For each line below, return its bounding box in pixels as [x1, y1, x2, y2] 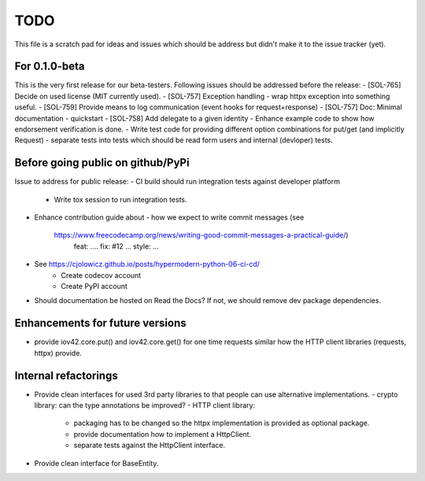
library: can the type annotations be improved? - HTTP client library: [34, 401, 256, 410]
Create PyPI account [61, 282, 128, 291]
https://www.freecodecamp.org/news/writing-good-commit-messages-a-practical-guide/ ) [54, 231, 349, 240]
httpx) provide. [34, 348, 83, 357]
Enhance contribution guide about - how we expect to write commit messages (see [34, 213, 305, 222]
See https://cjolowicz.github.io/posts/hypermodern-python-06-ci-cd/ [34, 260, 260, 269]
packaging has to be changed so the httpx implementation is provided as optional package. [73, 418, 370, 428]
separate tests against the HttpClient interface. [73, 441, 226, 450]
